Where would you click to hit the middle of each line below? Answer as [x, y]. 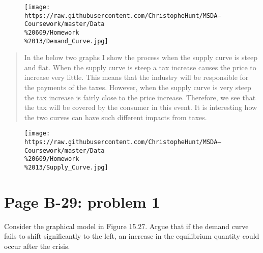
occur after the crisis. [37, 246]
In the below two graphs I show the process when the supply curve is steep [141, 57]
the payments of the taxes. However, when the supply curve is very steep [138, 87]
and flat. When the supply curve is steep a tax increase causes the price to [140, 67]
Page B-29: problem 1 [82, 201]
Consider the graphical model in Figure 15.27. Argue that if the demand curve [126, 226]
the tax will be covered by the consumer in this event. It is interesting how [141, 107]
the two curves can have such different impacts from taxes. [115, 117]
